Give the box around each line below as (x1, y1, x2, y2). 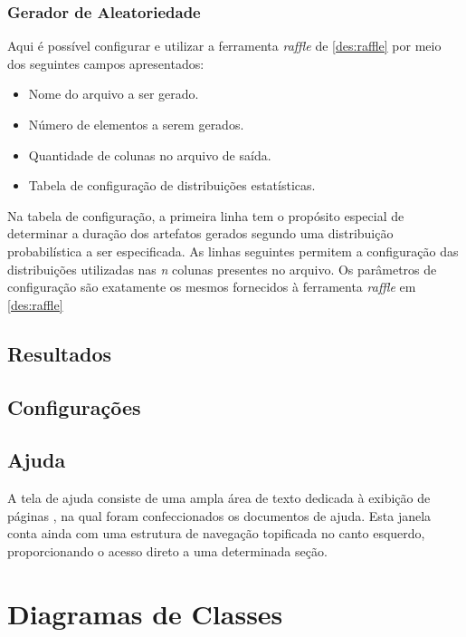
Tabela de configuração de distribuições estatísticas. (28, 176, 316, 195)
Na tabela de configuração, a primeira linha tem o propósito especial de (7, 206, 404, 225)
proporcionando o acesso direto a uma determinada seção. (7, 541, 328, 560)
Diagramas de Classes (7, 594, 283, 632)
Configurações (7, 392, 141, 420)
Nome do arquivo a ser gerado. (28, 84, 199, 103)
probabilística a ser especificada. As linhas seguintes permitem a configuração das (7, 241, 459, 260)
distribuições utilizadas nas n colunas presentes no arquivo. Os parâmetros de (7, 259, 437, 278)
